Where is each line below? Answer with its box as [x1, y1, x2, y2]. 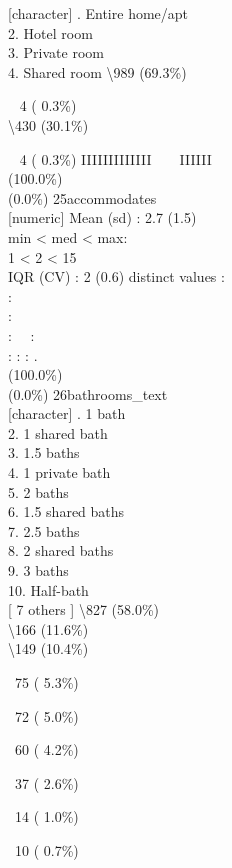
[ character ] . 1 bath [8, 403, 126, 424]
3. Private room [8, 42, 104, 63]
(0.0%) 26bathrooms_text [8, 383, 168, 404]
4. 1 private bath [8, 462, 111, 483]
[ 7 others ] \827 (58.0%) [8, 599, 160, 620]
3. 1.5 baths [8, 442, 80, 463]
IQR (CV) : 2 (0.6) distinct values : [8, 266, 225, 287]
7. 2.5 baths [8, 520, 80, 541]
